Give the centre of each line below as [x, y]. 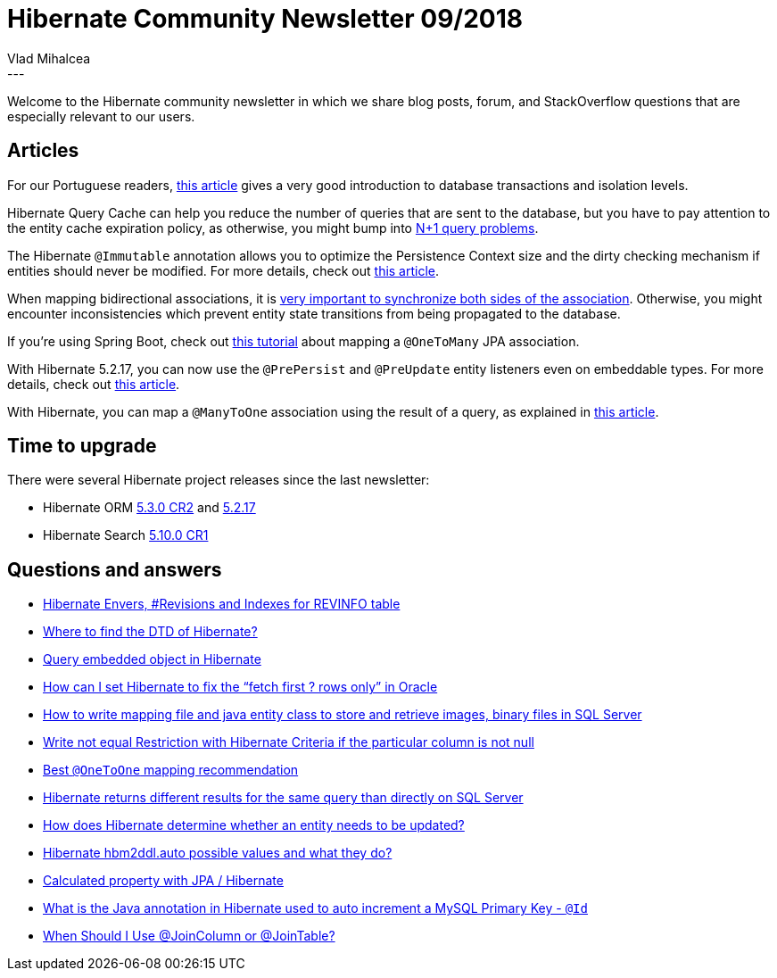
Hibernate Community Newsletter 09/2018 [265, 19]
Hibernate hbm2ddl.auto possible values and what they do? [218, 853]
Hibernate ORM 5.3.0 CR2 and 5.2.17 [149, 508]
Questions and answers [115, 569]
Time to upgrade [82, 446]
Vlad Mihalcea [49, 58]
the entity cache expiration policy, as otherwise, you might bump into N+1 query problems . [273, 228]
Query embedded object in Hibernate [152, 659]
